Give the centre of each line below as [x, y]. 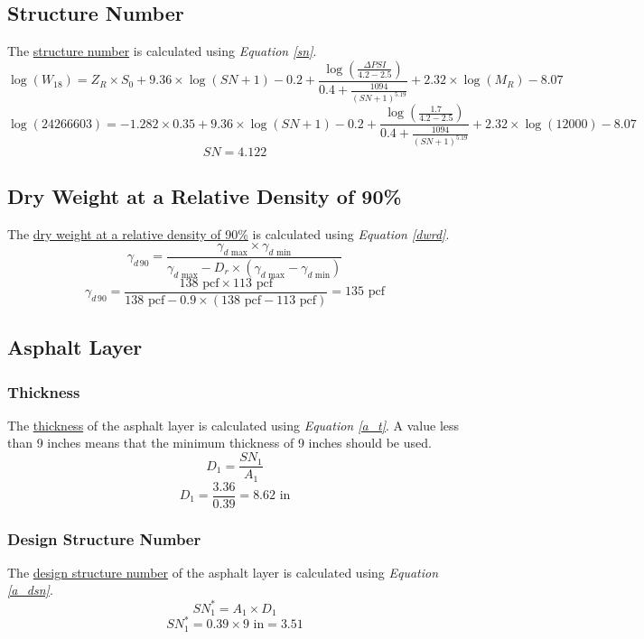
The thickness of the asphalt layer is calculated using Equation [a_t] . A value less [233, 425]
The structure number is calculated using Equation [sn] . [162, 51]
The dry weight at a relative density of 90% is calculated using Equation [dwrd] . [229, 233]
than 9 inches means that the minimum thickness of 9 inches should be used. [219, 443]
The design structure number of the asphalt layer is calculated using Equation [223, 572]
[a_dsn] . [30, 590]
